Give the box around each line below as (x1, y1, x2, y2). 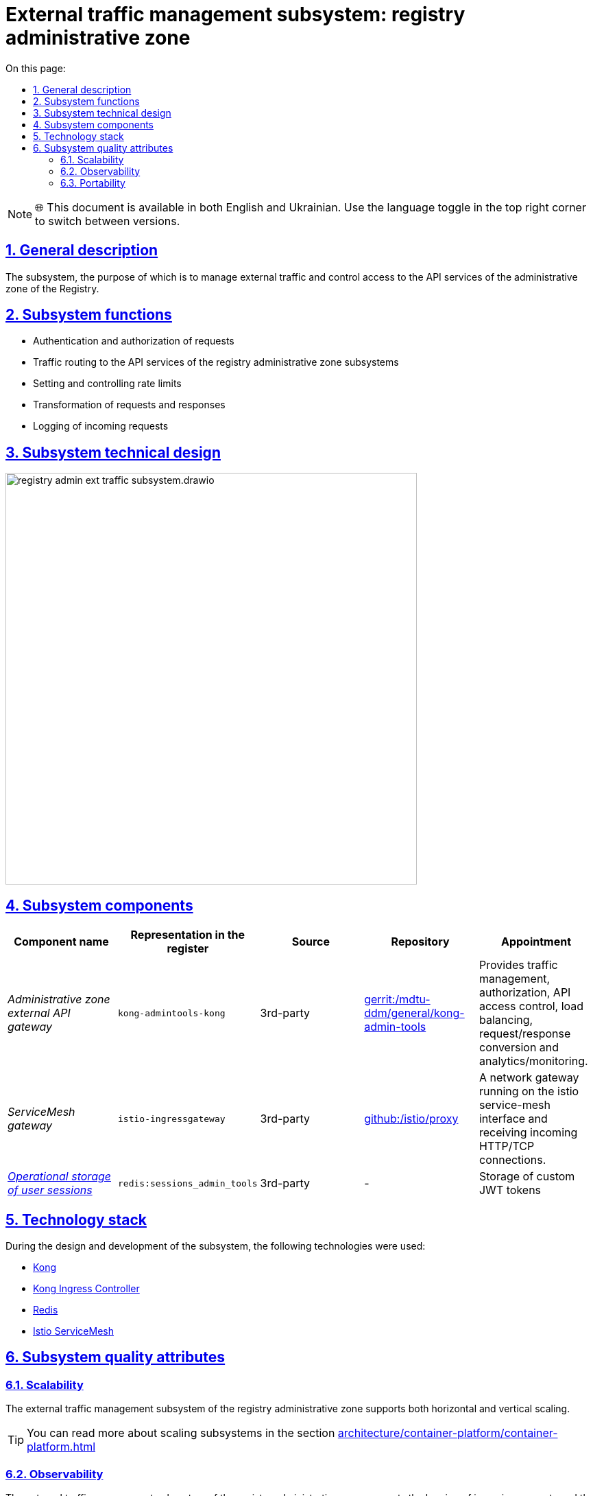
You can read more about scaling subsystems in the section (27, 1426, 335, 1440)
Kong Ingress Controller (33, 1282, 140, 1294)
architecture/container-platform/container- (337, 1426, 558, 1440)
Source (291, 935, 330, 949)
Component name (14, 935, 109, 949)
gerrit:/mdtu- (364, 992, 431, 1007)
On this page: (5, 62, 66, 74)
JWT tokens (479, 1183, 542, 1197)
